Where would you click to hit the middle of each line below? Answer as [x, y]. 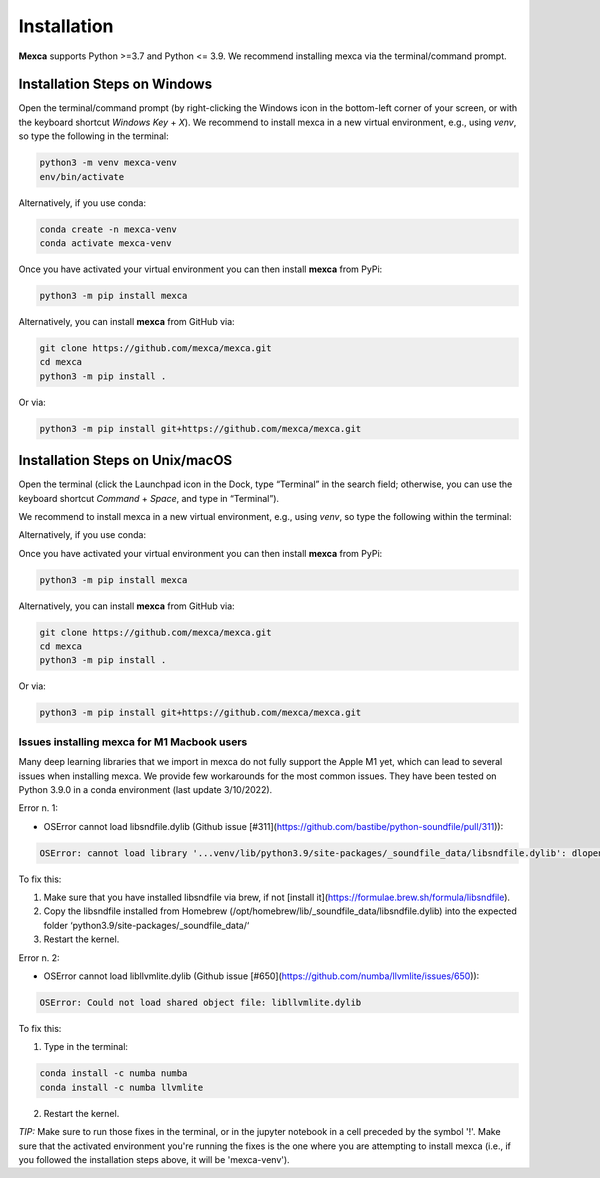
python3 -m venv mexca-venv [108, 163]
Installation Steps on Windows [115, 84]
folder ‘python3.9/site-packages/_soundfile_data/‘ [146, 925]
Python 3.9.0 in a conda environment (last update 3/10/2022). [145, 789]
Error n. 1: [38, 808]
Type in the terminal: [86, 1047]
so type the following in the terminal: [93, 136]
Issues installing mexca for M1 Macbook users [133, 742]
